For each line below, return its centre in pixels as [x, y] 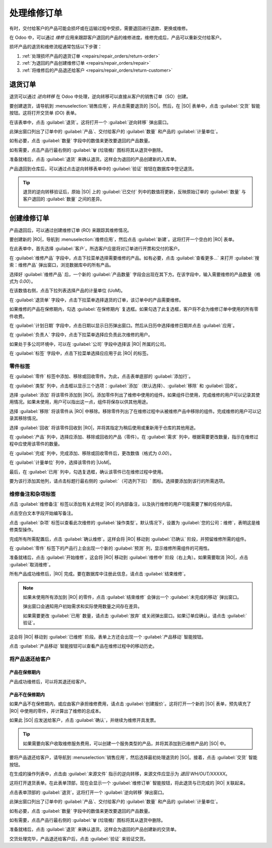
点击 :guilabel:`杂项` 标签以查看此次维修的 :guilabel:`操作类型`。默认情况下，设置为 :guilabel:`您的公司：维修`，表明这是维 [135, 522]
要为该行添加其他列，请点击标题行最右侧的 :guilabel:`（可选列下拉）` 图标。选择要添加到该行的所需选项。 [118, 481]
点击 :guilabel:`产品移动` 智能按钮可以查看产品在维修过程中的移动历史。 [83, 646]
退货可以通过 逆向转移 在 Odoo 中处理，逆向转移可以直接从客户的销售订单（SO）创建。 [100, 96]
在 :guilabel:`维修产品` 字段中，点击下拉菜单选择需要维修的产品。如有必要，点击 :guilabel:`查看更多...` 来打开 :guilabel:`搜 [134, 258]
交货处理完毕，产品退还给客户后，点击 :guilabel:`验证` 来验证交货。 [79, 838]
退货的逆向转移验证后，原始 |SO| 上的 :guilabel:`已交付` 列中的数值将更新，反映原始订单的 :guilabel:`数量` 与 [134, 192]
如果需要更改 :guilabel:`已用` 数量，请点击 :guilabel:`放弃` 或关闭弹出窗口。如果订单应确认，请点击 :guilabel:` [135, 615]
